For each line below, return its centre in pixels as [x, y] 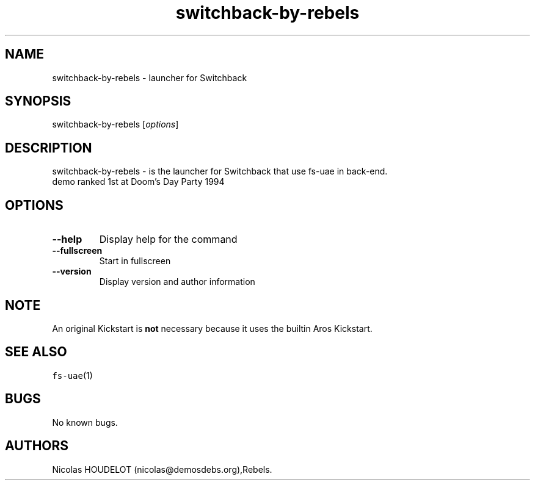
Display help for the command [168, 239]
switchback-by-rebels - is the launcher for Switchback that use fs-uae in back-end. [220, 171]
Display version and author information [177, 282]
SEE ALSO [36, 352]
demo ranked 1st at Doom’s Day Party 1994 [138, 182]
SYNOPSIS [38, 101]
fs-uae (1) [72, 375]
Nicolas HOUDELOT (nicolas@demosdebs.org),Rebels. [162, 469]
